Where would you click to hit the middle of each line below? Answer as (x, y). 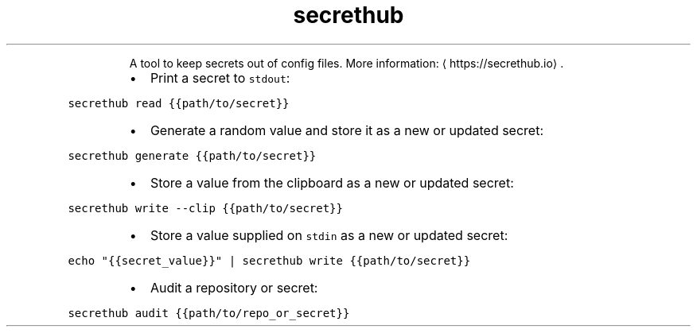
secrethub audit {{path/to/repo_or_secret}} (209, 313)
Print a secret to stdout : (220, 77)
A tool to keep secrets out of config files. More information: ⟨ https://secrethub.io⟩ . (347, 63)
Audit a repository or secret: (234, 287)
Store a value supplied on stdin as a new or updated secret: (329, 235)
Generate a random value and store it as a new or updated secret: (347, 130)
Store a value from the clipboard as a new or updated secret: (332, 182)
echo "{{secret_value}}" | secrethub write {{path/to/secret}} (269, 260)
